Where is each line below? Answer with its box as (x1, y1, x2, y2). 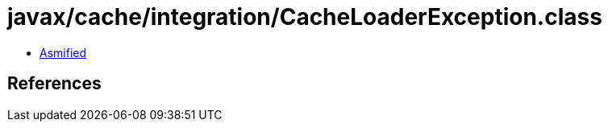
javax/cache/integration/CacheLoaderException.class (7, 3, 602, 31)
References (7, 73, 102, 94)
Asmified (40, 45, 87, 60)
